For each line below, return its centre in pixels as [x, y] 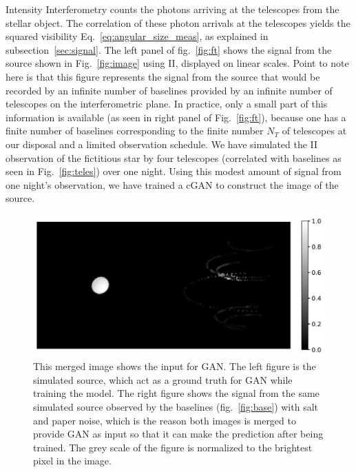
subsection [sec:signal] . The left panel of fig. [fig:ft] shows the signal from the [169, 49]
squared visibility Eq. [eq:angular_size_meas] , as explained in [137, 36]
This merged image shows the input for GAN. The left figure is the [175, 366]
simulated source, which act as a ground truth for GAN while [163, 379]
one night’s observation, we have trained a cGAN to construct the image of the [172, 184]
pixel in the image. [72, 461]
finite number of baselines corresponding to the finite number [135, 131]
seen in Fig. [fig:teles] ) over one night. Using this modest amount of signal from [174, 171]
